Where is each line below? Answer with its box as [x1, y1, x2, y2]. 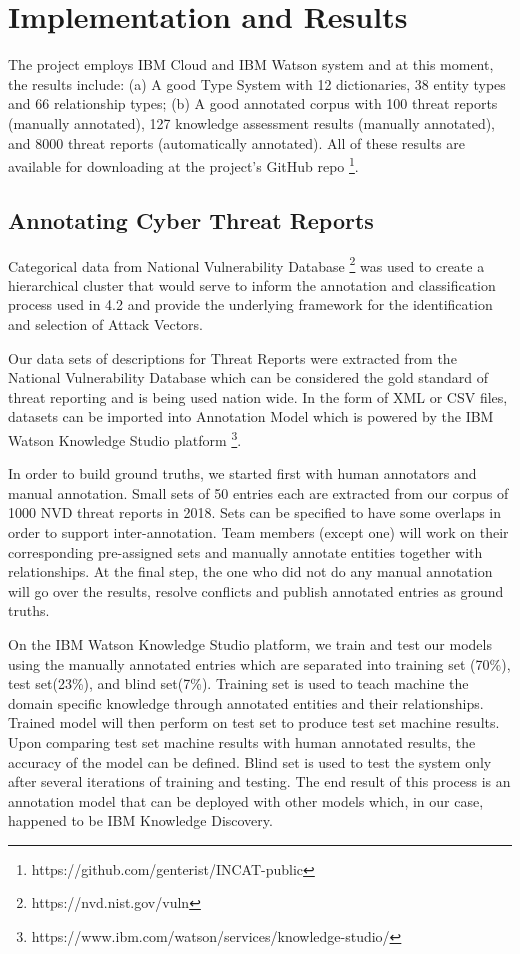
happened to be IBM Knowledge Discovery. [8, 810, 273, 831]
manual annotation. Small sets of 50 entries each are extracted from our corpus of [8, 482, 509, 503]
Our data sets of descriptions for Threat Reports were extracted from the [8, 347, 457, 368]
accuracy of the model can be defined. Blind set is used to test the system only [8, 751, 492, 772]
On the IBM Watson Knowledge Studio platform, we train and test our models [8, 633, 492, 654]
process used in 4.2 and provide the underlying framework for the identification [8, 294, 493, 315]
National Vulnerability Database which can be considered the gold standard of [8, 367, 489, 388]
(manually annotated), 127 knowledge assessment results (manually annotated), [8, 112, 496, 133]
